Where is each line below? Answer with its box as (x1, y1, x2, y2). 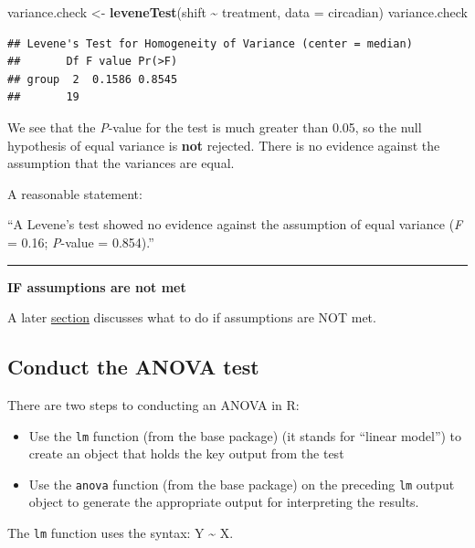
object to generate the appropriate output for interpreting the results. (28, 492, 419, 511)
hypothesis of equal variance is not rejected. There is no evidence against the (7, 135, 440, 154)
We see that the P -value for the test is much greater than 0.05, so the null (7, 117, 422, 136)
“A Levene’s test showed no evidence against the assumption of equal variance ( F (7, 215, 463, 234)
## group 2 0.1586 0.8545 (7, 72, 178, 86)
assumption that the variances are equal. (7, 153, 235, 173)
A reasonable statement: (7, 184, 142, 203)
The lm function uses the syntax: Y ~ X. (7, 523, 234, 543)
